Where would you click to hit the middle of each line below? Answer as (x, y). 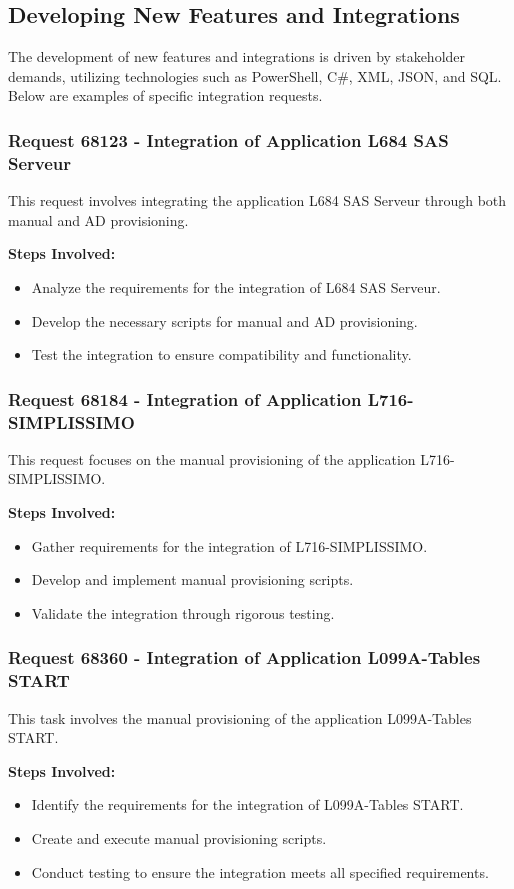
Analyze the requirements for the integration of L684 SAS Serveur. (236, 286)
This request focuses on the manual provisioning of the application (212, 458)
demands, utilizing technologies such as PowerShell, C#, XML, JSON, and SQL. (255, 75)
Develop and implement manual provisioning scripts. (192, 579)
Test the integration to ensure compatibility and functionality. (221, 354)
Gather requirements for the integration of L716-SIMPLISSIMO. (229, 545)
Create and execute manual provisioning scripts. (179, 837)
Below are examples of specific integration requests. (165, 95)
